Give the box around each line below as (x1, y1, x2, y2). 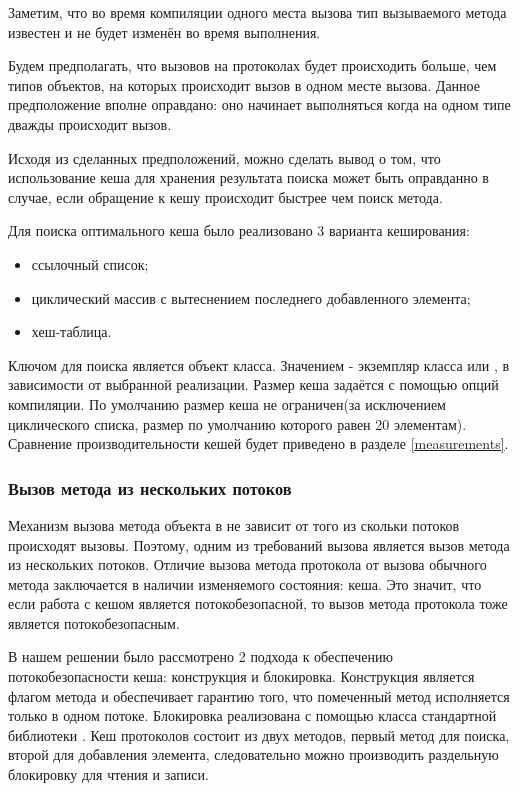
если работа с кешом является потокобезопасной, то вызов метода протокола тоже (8, 593, 508, 614)
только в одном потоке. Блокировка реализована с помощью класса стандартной (8, 705, 497, 726)
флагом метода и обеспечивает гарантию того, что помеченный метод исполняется (8, 685, 510, 706)
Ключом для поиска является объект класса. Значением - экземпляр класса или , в (8, 354, 510, 375)
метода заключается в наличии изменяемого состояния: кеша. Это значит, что (8, 573, 482, 594)
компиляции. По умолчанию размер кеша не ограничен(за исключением (8, 393, 446, 414)
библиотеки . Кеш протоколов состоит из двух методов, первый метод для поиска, (8, 724, 510, 745)
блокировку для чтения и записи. (8, 764, 209, 785)
